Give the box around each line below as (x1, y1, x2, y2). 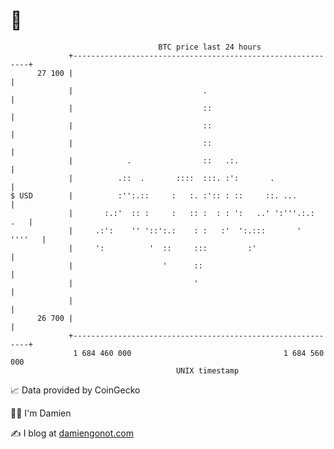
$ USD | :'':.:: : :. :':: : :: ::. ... (10, 190, 298, 201)
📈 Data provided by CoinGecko (10, 384, 141, 396)
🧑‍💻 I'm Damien (10, 407, 72, 419)
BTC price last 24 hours (158, 42, 262, 52)
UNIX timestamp (175, 365, 240, 376)
